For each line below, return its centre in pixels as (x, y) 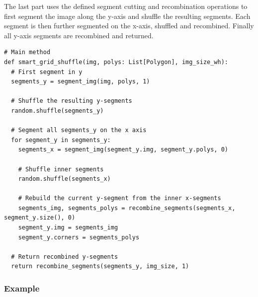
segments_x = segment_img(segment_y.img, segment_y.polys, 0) (123, 150)
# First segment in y (47, 72)
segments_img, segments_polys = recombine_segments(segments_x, (127, 208)
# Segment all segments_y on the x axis (79, 130)
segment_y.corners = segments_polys (79, 237)
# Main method (27, 52)
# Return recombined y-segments (65, 257)
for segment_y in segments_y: (61, 140)
